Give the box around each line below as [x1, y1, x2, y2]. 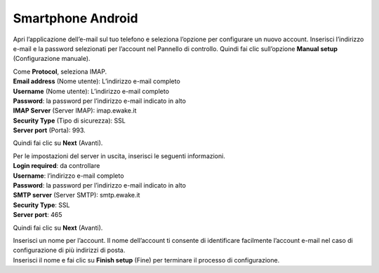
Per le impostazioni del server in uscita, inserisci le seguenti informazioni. [13, 151, 226, 160]
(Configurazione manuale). [13, 55, 91, 63]
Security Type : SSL [13, 200, 70, 209]
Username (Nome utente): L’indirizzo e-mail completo [13, 87, 170, 95]
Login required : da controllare [13, 162, 100, 170]
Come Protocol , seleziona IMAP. [13, 67, 107, 76]
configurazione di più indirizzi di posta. [13, 246, 126, 255]
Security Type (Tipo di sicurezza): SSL [13, 116, 126, 125]
